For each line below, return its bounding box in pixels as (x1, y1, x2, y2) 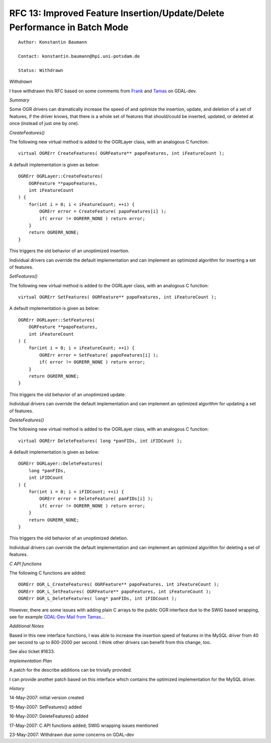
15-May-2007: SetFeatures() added (9, 704, 82, 710)
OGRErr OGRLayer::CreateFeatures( (18, 173, 103, 179)
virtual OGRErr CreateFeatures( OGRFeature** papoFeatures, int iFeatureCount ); (18, 151, 225, 156)
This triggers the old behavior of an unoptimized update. (9, 391, 126, 397)
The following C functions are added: (9, 570, 86, 576)
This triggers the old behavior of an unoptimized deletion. (9, 535, 128, 541)
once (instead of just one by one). (9, 121, 79, 127)
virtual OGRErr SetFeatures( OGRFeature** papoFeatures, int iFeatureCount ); (18, 294, 217, 300)
